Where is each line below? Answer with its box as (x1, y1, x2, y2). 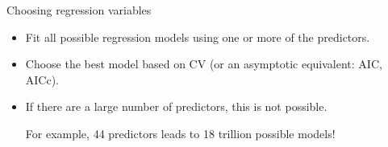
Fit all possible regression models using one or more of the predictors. (25, 28, 370, 45)
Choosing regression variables (6, 2, 152, 18)
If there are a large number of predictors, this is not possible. (25, 98, 328, 115)
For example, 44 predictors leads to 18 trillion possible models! (25, 125, 336, 141)
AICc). (25, 71, 60, 88)
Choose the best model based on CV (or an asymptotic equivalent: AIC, (25, 55, 382, 72)
